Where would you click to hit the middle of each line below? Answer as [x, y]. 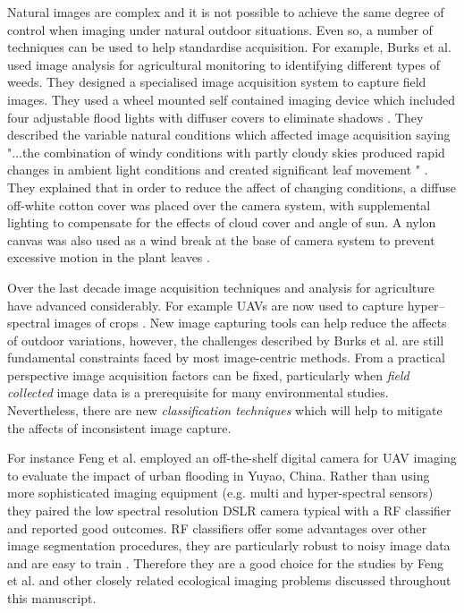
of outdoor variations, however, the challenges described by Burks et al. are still [226, 340]
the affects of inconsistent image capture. [119, 427]
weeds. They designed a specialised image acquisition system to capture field [217, 82]
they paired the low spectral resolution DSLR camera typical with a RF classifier [229, 511]
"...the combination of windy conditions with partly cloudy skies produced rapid [226, 152]
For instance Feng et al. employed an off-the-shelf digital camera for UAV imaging [232, 458]
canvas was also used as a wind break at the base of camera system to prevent [221, 239]
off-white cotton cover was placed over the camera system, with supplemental [219, 204]
